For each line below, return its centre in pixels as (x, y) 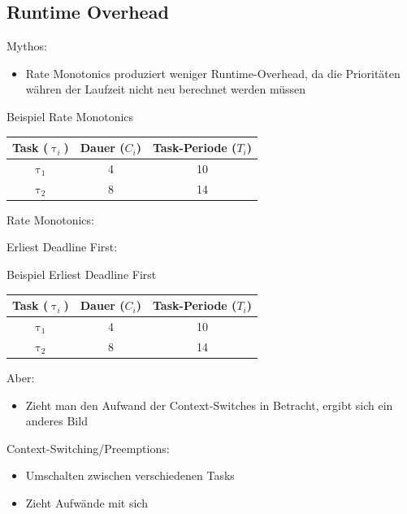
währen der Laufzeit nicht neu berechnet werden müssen (166, 89)
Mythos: (27, 46)
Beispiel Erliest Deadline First (82, 274)
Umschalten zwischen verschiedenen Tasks (130, 475)
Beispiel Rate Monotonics (70, 116)
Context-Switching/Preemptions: (88, 448)
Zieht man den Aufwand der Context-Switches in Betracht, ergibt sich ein (209, 405)
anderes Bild (56, 421)
